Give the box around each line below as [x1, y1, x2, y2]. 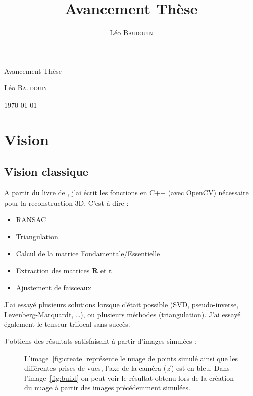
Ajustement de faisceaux [16, 282, 91, 292]
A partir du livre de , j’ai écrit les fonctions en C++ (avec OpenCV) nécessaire [4, 187, 249, 198]
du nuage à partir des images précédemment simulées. [24, 382, 190, 393]
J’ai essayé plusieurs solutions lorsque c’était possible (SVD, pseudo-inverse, [4, 299, 239, 310]
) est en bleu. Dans [171, 363, 230, 373]
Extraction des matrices [16, 265, 90, 276]
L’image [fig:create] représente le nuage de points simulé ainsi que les [24, 353, 238, 363]
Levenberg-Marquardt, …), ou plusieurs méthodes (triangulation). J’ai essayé [4, 309, 241, 319]
